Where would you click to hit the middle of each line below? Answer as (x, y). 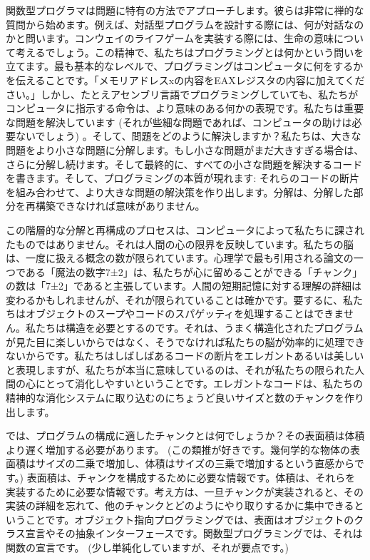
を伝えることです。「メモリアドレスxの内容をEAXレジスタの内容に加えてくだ (185, 80)
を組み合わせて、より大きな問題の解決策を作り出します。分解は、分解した (180, 192)
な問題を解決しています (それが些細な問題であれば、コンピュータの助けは (179, 122)
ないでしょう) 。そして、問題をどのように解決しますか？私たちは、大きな (188, 136)
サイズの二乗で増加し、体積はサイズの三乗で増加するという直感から (195, 463)
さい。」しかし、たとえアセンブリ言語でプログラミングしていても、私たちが (182, 94)
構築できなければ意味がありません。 (120, 206)
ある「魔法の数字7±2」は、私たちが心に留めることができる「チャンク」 (194, 271)
